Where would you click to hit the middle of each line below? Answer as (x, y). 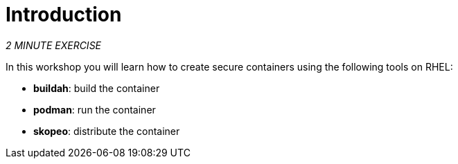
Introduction (64, 15)
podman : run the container (95, 109)
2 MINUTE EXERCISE (54, 45)
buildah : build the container (97, 88)
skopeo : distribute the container (107, 131)
